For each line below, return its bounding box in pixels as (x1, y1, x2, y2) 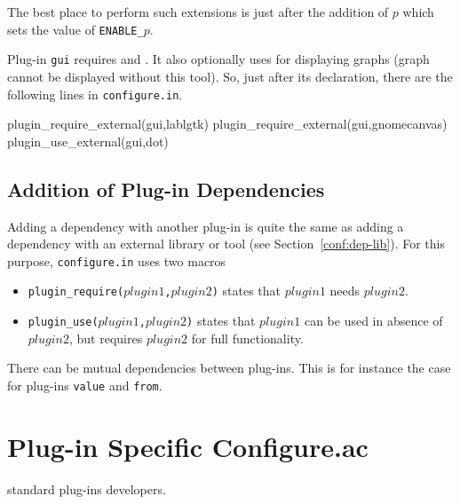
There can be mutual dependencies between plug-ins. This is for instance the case (7, 358, 451, 377)
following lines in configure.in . (7, 84, 183, 103)
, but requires (68, 328, 143, 347)
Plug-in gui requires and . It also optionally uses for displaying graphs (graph (7, 50, 430, 68)
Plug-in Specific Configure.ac (7, 428, 369, 464)
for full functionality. (191, 328, 304, 347)
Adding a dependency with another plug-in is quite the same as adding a (7, 217, 404, 235)
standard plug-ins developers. (7, 479, 166, 498)
